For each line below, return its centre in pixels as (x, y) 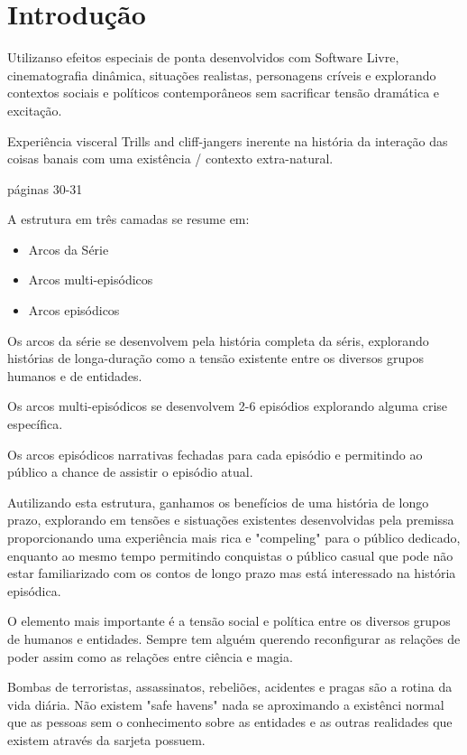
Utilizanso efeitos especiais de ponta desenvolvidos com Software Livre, (203, 57)
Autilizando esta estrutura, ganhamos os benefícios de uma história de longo (218, 502)
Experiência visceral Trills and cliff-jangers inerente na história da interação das (228, 140)
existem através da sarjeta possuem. (106, 739)
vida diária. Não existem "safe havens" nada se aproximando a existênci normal (226, 704)
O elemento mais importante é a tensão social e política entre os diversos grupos (229, 621)
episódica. (34, 590)
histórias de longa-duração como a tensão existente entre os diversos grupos (215, 358)
